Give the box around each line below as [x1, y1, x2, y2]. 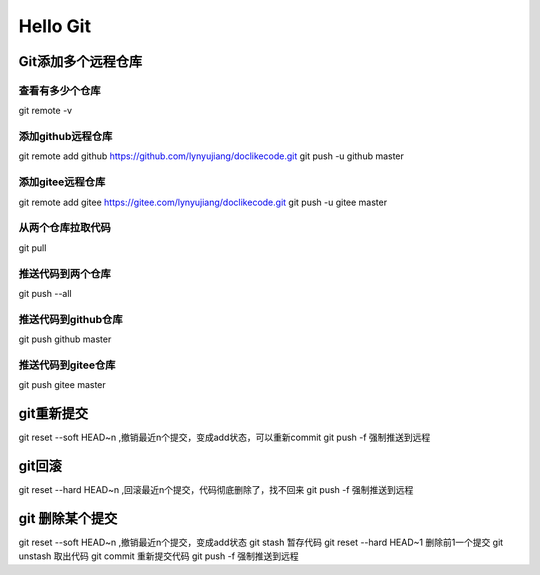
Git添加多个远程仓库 [18, 53, 143, 70]
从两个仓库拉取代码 [18, 221, 112, 235]
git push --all [18, 287, 72, 299]
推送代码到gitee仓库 [18, 358, 116, 372]
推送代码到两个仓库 [18, 266, 112, 280]
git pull [18, 241, 47, 254]
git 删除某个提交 [18, 510, 118, 527]
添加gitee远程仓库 [18, 175, 106, 189]
